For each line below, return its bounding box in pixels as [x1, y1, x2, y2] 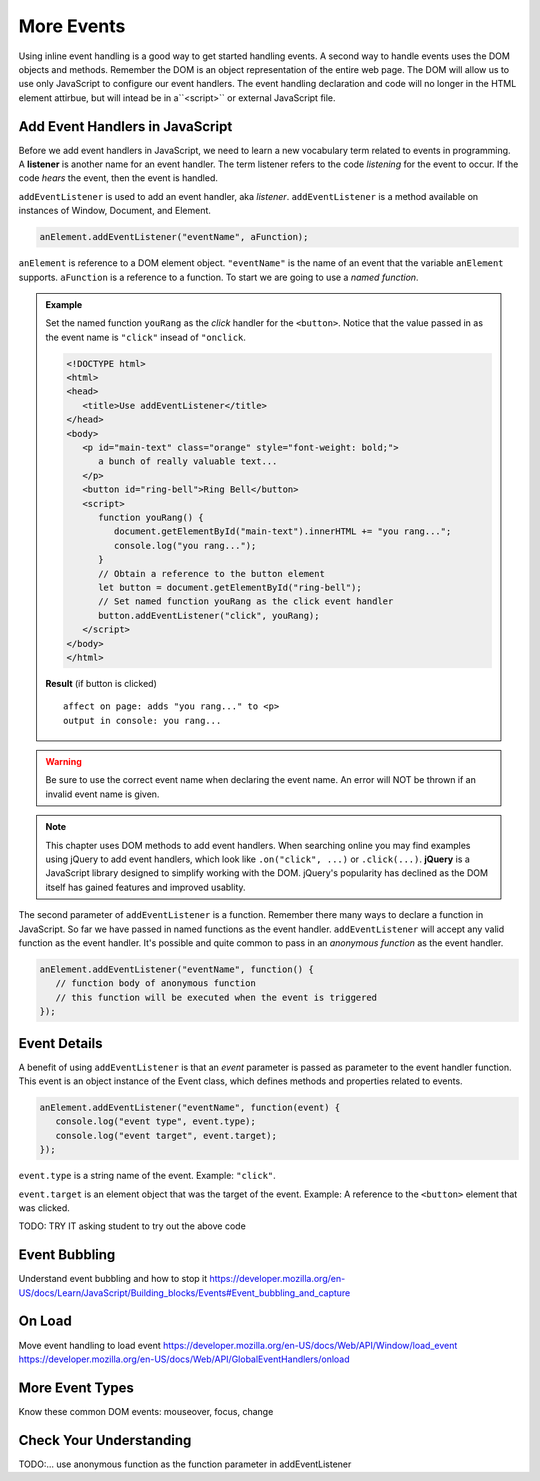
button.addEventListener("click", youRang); [98, 610, 320, 621]
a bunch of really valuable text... [98, 456, 278, 467]
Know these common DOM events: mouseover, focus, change [18, 1405, 274, 1417]
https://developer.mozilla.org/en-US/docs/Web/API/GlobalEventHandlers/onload [18, 1353, 350, 1365]
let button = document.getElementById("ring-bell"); [98, 581, 362, 593]
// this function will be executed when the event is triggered [55, 991, 378, 1003]
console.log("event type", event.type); [55, 1116, 257, 1127]
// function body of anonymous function [55, 978, 257, 989]
